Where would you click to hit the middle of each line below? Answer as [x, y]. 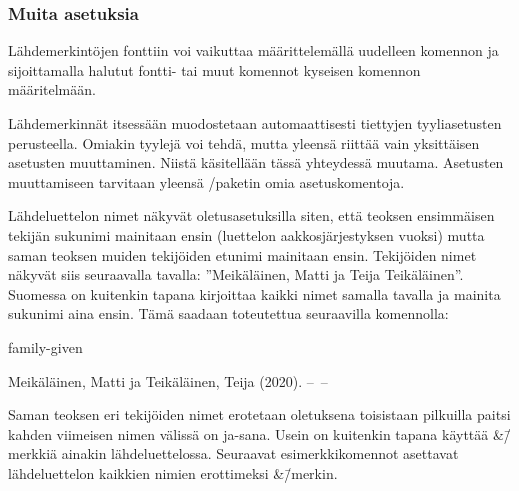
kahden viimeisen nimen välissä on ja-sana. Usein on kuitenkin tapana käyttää [248, 433]
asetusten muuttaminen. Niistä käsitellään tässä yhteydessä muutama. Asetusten [256, 162]
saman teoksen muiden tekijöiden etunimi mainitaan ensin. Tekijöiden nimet [242, 254]
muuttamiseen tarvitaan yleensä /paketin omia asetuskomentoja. [206, 181]
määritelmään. [52, 89]
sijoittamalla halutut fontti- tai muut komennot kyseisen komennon [214, 69]
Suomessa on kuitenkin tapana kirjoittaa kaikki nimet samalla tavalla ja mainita [254, 293]
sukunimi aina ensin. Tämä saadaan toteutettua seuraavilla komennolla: [228, 313]
